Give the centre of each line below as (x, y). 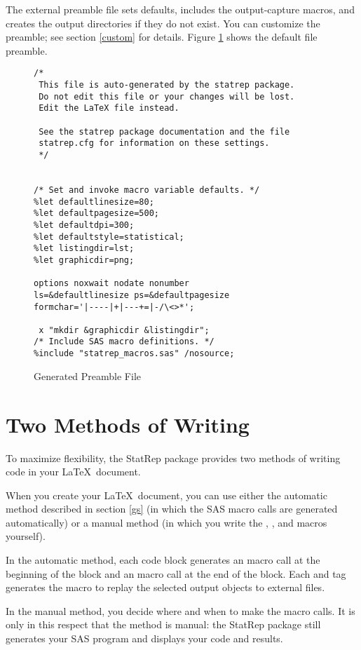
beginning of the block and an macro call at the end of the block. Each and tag (176, 573)
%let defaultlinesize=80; (94, 202)
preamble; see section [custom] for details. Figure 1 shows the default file (162, 37)
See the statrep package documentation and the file (164, 131)
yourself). (26, 536)
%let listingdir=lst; (84, 249)
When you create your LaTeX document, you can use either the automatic (166, 495)
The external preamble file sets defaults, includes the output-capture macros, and (180, 9)
